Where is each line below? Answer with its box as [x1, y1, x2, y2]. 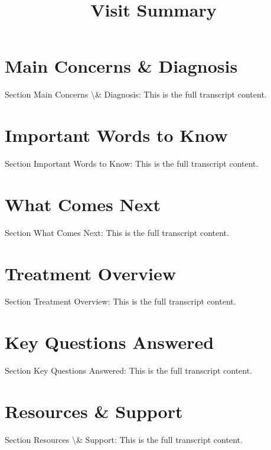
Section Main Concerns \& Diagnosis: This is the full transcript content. [5, 88, 267, 101]
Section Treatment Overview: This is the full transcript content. [5, 295, 236, 307]
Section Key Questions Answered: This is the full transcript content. [5, 364, 253, 377]
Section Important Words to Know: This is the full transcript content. [5, 157, 259, 170]
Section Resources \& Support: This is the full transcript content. [5, 433, 243, 445]
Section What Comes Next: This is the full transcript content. [5, 226, 229, 238]
